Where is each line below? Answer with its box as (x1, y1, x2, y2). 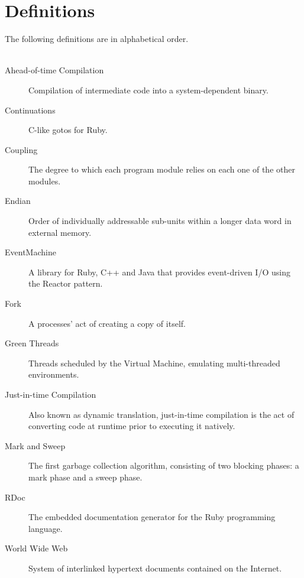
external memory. (28, 226, 92, 238)
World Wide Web (5, 542, 68, 554)
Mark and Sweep (5, 439, 66, 452)
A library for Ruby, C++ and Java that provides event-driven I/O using (28, 265, 290, 278)
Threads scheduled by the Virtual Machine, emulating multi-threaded (28, 356, 280, 369)
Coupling (5, 143, 38, 155)
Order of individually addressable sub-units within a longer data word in (28, 215, 292, 227)
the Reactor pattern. (28, 277, 103, 290)
